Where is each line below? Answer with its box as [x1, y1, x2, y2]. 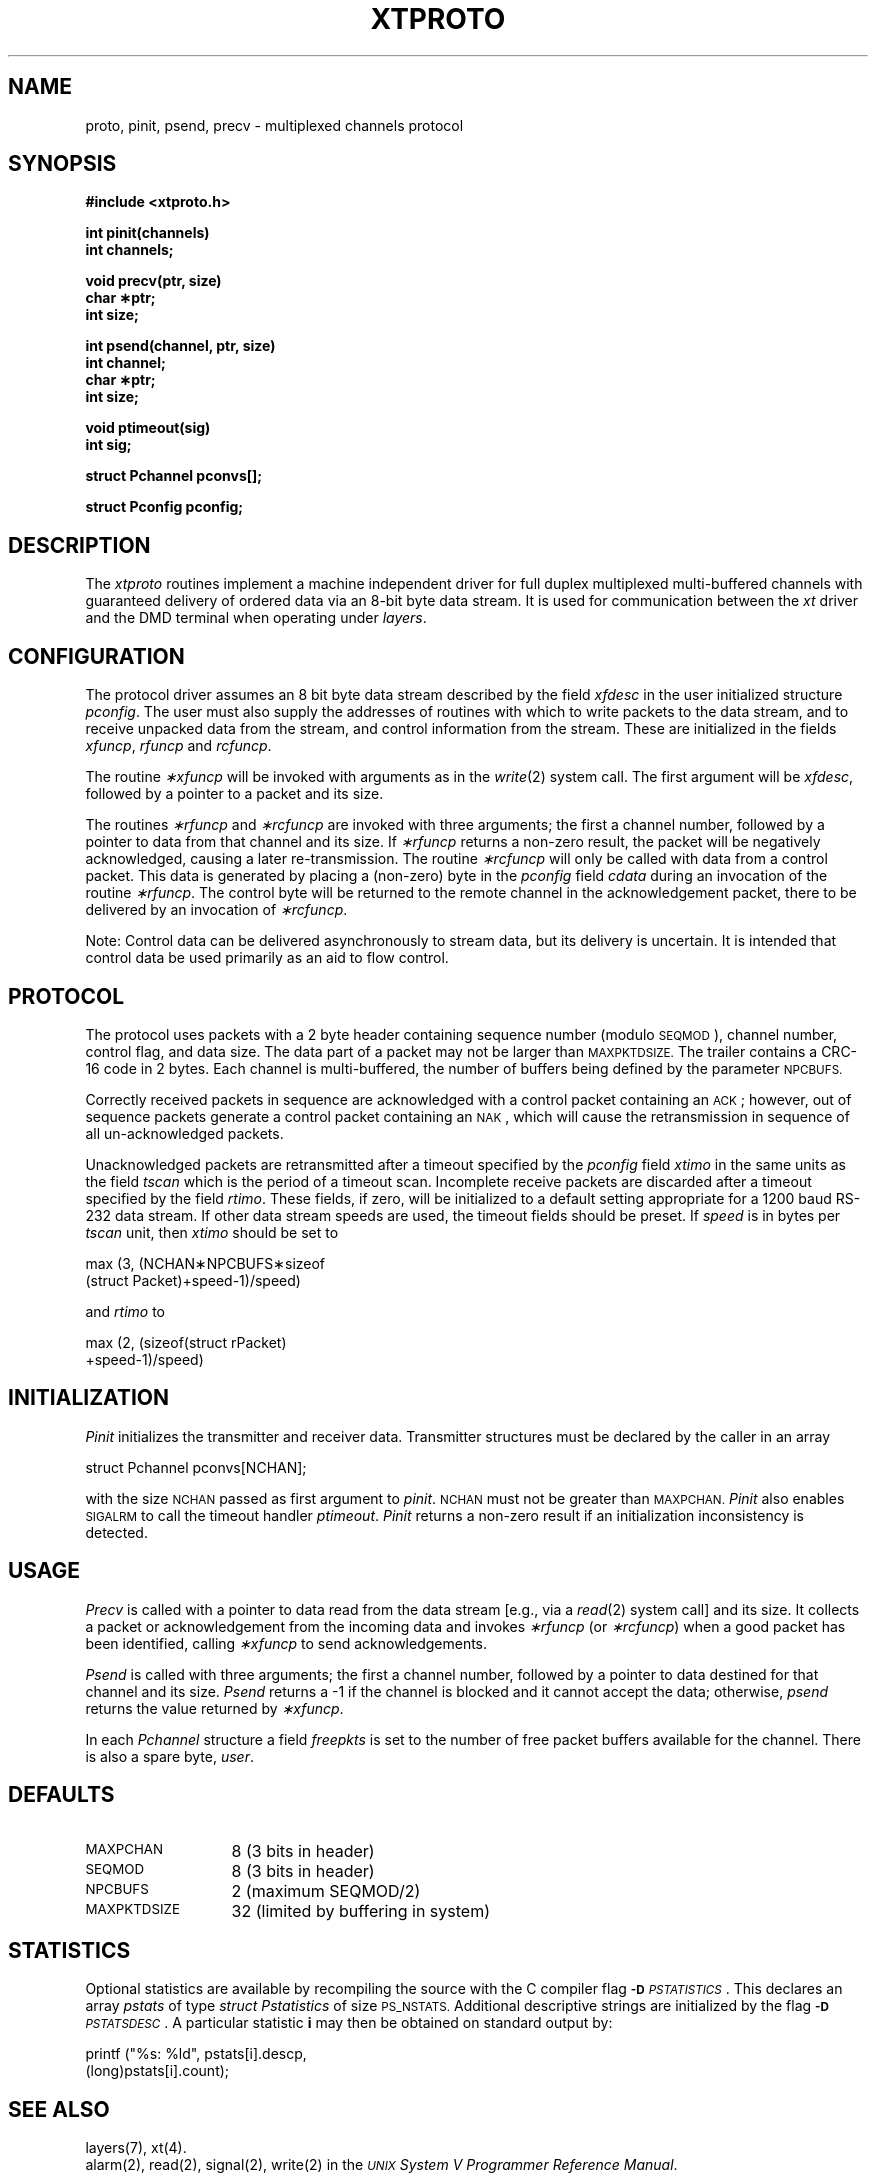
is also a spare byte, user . [85, 1747, 254, 1765]
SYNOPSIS [8, 151, 117, 177]
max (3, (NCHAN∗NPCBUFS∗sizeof [85, 1254, 326, 1272]
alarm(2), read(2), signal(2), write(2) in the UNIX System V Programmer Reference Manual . [85, 2156, 678, 2174]
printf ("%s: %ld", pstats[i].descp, [85, 2045, 307, 2063]
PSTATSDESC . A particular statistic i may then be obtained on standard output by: [85, 2014, 613, 2032]
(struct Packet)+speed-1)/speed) [85, 1271, 301, 1289]
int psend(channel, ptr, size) [85, 337, 276, 355]
